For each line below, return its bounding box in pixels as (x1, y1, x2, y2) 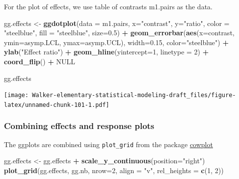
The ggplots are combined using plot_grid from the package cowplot (4, 139, 213, 149)
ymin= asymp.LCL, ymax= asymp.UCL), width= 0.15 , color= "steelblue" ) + (4, 37, 229, 47)
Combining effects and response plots (4, 120, 155, 132)
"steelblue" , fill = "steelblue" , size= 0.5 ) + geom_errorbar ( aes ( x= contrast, (4, 27, 235, 38)
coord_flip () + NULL (4, 56, 76, 66)
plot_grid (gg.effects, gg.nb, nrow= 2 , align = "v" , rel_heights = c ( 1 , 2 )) (4, 165, 224, 175)
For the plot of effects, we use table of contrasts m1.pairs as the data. (4, 1, 212, 11)
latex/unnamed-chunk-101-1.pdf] (4, 101, 109, 108)
